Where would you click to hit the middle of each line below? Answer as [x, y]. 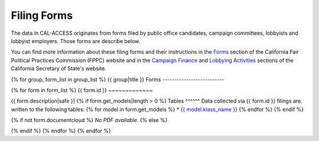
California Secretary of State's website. [58, 68]
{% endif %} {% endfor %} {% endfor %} [61, 131]
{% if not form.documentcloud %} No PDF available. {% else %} [89, 120]
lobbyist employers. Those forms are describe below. [76, 41]
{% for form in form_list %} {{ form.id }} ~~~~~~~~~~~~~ [82, 90]
